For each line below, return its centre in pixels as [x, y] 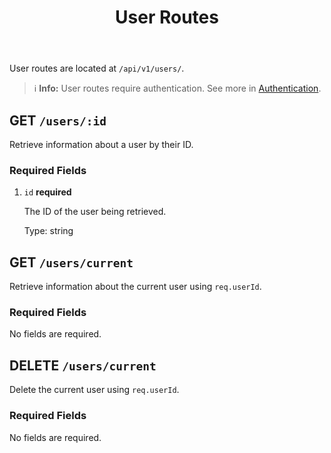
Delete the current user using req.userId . [94, 390]
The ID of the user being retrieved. [95, 212]
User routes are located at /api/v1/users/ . [97, 68]
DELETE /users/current [83, 365]
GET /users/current [71, 262]
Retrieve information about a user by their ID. [101, 144]
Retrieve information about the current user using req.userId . [135, 287]
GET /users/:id [58, 120]
